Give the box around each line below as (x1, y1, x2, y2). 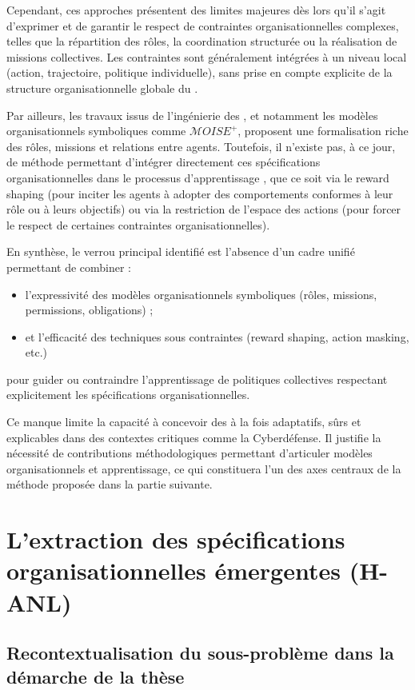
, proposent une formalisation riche (237, 122, 409, 139)
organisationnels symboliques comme (6, 122, 186, 139)
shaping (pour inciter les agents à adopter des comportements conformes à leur (6, 185, 393, 201)
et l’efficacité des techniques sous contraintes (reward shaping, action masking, (25, 328, 409, 345)
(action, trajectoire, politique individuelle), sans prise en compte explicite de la (6, 64, 393, 81)
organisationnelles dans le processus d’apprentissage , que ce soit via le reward (6, 169, 389, 185)
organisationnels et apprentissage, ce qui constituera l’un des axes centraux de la (6, 460, 401, 477)
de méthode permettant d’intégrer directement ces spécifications (6, 154, 321, 170)
